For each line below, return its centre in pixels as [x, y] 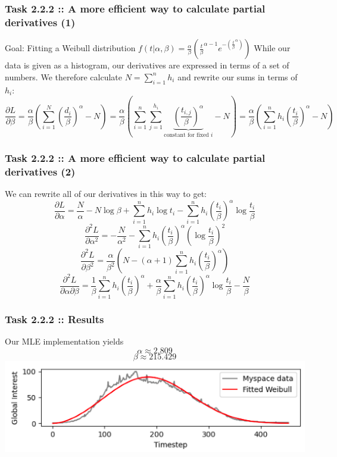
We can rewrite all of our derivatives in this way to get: [106, 194]
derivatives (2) [40, 171]
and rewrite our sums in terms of [238, 76]
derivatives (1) [40, 22]
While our [272, 48]
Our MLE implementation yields [64, 341]
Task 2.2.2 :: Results [54, 319]
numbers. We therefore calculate [63, 76]
